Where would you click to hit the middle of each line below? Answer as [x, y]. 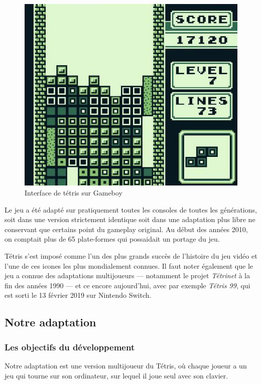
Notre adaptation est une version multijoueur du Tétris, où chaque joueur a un [126, 365]
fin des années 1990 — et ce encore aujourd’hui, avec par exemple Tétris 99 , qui [127, 285]
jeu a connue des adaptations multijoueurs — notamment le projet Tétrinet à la [127, 275]
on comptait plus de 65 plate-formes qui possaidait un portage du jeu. [112, 239]
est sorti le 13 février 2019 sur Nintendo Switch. [78, 295]
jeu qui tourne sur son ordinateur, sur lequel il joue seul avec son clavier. [116, 375]
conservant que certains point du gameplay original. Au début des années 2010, [126, 229]
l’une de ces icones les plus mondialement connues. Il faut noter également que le [129, 265]
